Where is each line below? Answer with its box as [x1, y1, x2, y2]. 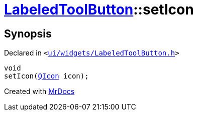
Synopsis [4, 27, 52, 40]
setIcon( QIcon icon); [4, 72, 89, 80]
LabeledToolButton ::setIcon [4, 1, 194, 18]
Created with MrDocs [4, 87, 75, 96]
